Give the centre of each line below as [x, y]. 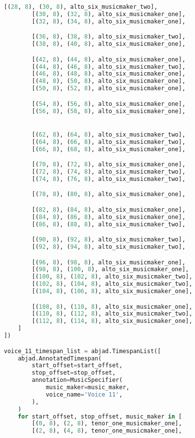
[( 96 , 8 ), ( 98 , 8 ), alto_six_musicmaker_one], [109, 262]
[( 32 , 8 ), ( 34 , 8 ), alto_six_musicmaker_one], [109, 21]
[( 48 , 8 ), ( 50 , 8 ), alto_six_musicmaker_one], [109, 81]
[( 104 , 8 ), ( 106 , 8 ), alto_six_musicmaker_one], [112, 291]
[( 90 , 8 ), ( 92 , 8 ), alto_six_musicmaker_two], [109, 240]
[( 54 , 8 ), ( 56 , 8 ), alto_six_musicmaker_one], [109, 104]
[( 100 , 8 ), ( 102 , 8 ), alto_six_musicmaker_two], [112, 277]
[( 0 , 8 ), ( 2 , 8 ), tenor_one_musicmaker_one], [107, 424]
